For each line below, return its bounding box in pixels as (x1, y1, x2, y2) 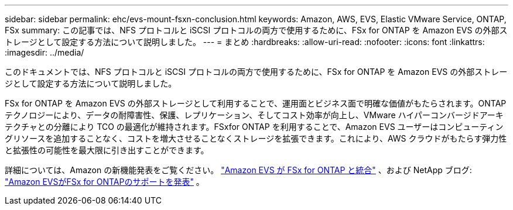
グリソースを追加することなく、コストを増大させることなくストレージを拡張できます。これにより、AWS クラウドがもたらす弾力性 (5, 133, 507, 143)
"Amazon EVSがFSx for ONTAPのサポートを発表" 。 (5, 177, 204, 187)
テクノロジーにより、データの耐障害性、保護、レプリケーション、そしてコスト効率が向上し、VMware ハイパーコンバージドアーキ (5, 110, 504, 120)
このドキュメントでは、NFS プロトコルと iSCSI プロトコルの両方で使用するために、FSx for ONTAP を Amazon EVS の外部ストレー (5, 67, 508, 77)
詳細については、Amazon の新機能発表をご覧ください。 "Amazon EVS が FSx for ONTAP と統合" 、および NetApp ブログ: (5, 165, 472, 175)
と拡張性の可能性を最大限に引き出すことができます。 (5, 145, 209, 155)
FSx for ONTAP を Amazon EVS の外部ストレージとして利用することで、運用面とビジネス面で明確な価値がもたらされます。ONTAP (5, 98, 507, 108)
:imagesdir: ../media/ (5, 47, 84, 57)
